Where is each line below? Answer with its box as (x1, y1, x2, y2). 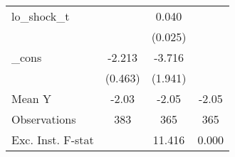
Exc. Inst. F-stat (11, 131, 94, 148)
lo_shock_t (11, 8, 70, 24)
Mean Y (11, 90, 52, 107)
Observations (11, 111, 76, 127)
